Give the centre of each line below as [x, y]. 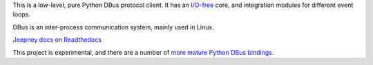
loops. [22, 14]
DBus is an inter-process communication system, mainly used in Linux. [113, 27]
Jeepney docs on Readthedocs [57, 40]
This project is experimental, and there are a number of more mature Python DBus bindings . [143, 52]
